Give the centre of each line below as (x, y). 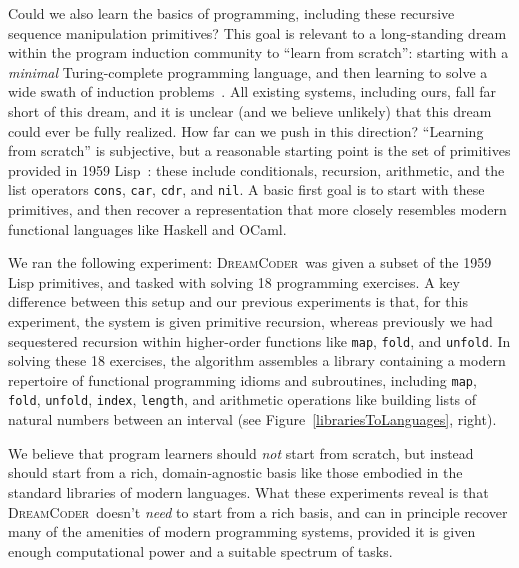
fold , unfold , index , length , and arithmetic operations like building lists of (242, 399)
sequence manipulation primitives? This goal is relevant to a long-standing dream (257, 32)
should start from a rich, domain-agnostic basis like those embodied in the (235, 472)
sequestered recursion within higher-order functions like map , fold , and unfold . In (259, 340)
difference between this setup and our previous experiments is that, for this (238, 301)
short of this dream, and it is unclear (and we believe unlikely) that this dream (250, 110)
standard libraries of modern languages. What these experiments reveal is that (248, 491)
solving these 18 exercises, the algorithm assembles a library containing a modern (257, 360)
